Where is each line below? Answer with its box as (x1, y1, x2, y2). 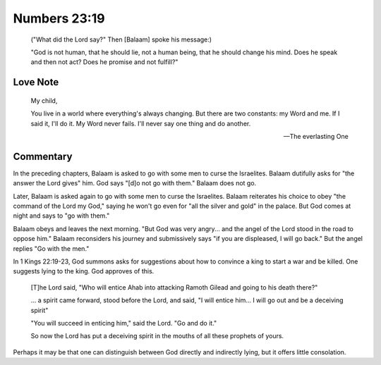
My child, (30, 96, 58, 105)
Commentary (13, 150, 73, 162)
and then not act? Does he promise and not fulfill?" (30, 58, 179, 66)
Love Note (13, 76, 59, 88)
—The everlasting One (283, 132, 349, 140)
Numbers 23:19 (13, 11, 105, 26)
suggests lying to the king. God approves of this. (13, 267, 155, 276)
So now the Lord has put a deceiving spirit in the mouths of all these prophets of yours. (30, 332, 284, 340)
